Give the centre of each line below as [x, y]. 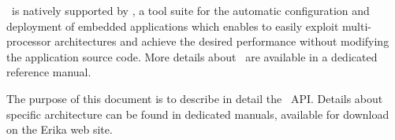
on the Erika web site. [60, 129]
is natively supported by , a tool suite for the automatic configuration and [190, 10]
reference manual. [49, 72]
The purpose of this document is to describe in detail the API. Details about [195, 98]
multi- [357, 26]
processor [29, 41]
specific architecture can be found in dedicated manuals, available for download [198, 114]
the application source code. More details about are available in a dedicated [192, 56]
